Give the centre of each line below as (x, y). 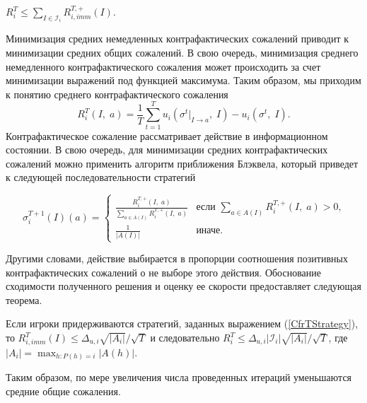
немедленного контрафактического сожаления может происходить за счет (163, 66)
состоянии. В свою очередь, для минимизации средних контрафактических (167, 150)
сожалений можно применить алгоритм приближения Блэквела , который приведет (182, 163)
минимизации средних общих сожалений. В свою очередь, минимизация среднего (182, 53)
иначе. (210, 231)
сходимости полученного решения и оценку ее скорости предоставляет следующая (183, 286)
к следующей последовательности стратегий (101, 177)
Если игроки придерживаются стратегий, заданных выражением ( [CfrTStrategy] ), (182, 323)
